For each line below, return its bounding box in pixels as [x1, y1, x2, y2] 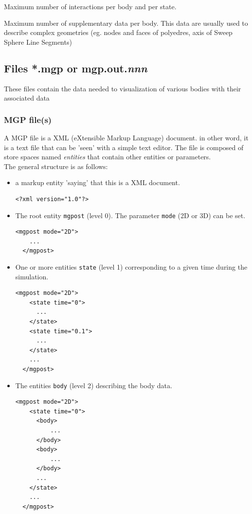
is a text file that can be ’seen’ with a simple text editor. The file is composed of [4, 142, 244, 152]
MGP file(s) [4, 113, 52, 125]
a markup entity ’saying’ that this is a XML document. [15, 177, 180, 188]
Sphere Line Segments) [4, 36, 72, 47]
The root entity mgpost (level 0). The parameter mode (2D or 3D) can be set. [15, 210, 246, 220]
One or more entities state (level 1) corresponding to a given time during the [15, 261, 248, 272]
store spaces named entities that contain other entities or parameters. [4, 152, 211, 162]
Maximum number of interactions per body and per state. [4, 1, 177, 11]
